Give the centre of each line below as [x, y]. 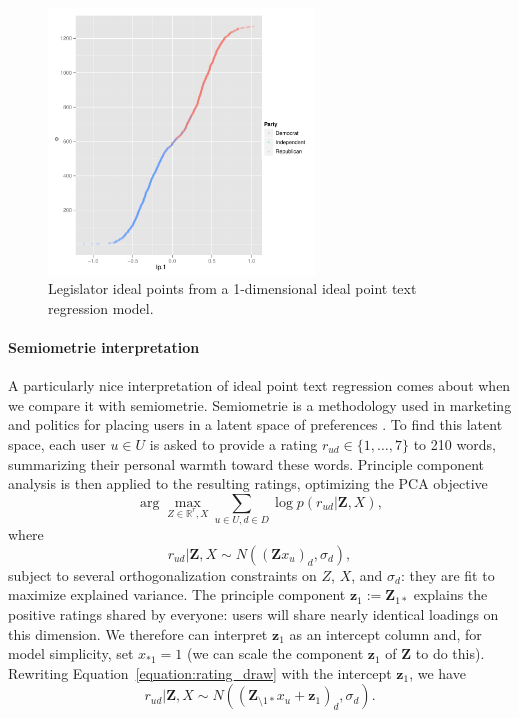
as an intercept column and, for [385, 633]
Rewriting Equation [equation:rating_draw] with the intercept [200, 672]
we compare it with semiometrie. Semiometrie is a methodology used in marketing [260, 404]
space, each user [57, 444]
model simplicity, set [71, 653]
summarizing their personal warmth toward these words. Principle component [246, 463]
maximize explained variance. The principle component [177, 594]
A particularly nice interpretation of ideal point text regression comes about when [259, 385]
